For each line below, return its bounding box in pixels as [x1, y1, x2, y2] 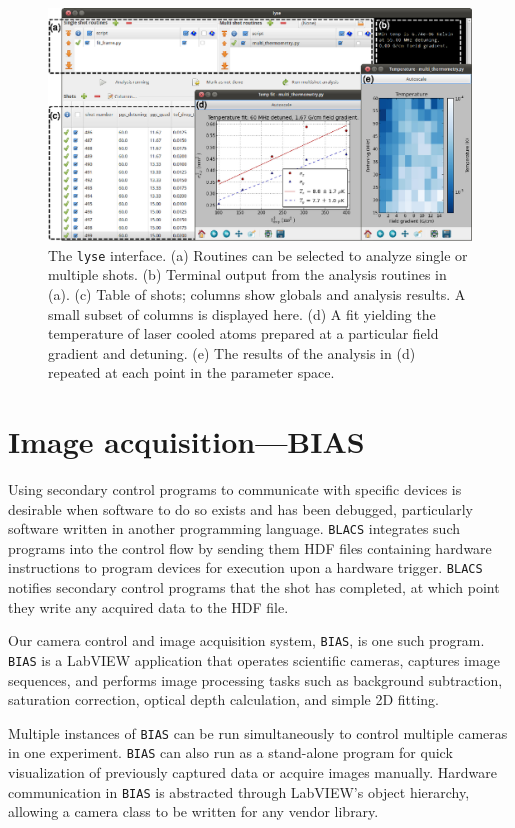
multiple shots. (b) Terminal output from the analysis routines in [48, 264, 447, 285]
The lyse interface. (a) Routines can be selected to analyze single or [48, 244, 468, 265]
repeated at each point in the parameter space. [48, 362, 335, 383]
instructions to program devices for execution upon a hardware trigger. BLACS [8, 557, 483, 578]
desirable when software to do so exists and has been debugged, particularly [8, 498, 473, 519]
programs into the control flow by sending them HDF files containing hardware [8, 537, 492, 558]
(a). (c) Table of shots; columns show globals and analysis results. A [48, 283, 466, 304]
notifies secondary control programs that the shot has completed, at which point [8, 577, 500, 598]
